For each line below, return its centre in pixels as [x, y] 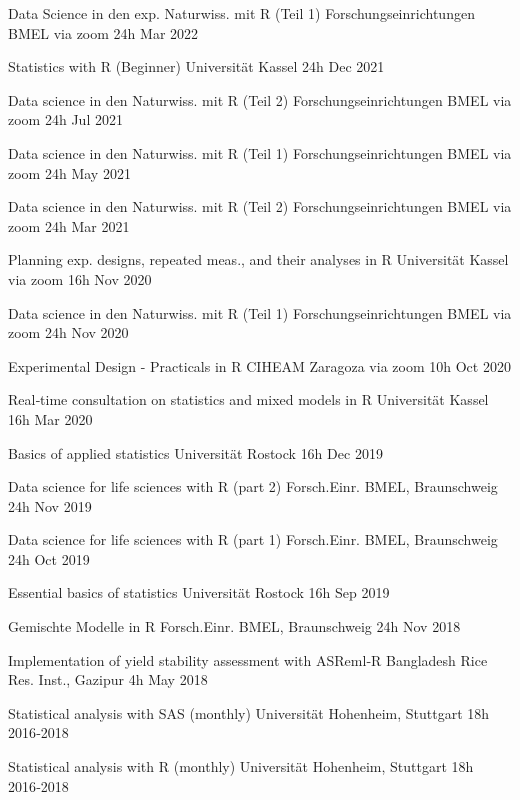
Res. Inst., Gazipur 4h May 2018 [108, 679]
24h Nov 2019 [50, 505]
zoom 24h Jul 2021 [65, 119]
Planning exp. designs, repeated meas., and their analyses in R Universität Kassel [258, 259]
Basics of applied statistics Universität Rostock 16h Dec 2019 [195, 452]
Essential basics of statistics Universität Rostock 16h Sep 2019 [199, 592]
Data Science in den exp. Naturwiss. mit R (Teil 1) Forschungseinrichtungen [241, 13]
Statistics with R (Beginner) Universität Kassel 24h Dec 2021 [196, 66]
